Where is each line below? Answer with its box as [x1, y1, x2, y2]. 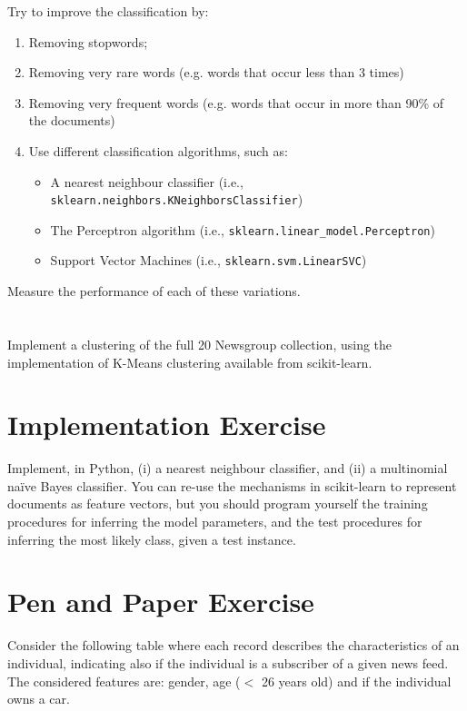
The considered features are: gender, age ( [7, 671, 241, 690]
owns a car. [7, 689, 70, 708]
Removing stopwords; [28, 32, 148, 51]
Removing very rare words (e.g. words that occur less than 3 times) [28, 63, 404, 82]
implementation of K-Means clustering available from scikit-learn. [7, 352, 373, 371]
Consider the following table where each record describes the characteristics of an [7, 636, 460, 655]
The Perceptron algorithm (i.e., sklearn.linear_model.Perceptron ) [50, 220, 435, 239]
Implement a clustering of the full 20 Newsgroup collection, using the [7, 334, 392, 353]
